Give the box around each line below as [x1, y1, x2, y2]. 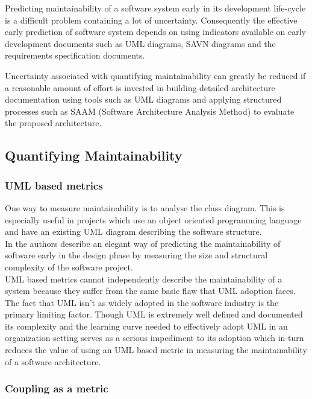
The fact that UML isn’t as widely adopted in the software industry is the [5, 296, 279, 308]
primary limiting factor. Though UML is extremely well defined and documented [5, 308, 303, 321]
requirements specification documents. [5, 49, 145, 62]
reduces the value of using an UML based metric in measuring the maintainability [5, 343, 307, 356]
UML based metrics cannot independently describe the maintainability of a [5, 272, 282, 285]
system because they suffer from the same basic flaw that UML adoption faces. [5, 284, 296, 297]
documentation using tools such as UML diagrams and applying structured [5, 93, 282, 106]
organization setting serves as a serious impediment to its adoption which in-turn [5, 331, 304, 344]
